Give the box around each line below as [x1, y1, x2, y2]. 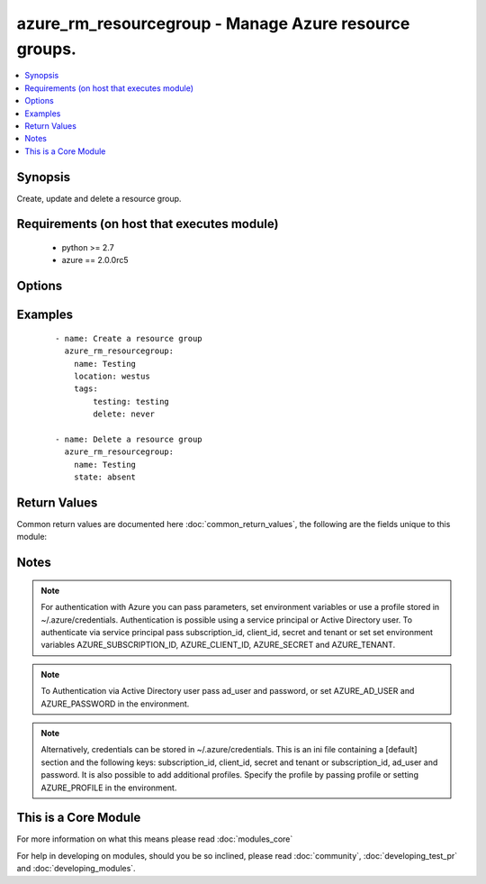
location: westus [73, 370, 150, 381]
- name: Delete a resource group [55, 433, 202, 444]
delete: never [93, 409, 156, 419]
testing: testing [93, 396, 170, 406]
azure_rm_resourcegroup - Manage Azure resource [16, 14, 410, 33]
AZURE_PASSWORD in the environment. [40, 698, 190, 709]
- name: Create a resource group [55, 333, 202, 343]
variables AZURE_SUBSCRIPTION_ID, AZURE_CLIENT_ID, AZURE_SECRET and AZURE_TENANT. [40, 640, 396, 651]
